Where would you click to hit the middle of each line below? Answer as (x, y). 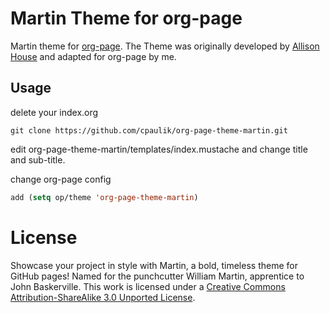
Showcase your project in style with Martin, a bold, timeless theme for (154, 265)
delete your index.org (54, 112)
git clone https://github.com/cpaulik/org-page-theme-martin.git (149, 130)
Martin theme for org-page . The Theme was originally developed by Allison (165, 46)
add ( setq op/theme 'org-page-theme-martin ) (104, 197)
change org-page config (61, 179)
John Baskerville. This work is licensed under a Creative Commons (148, 286)
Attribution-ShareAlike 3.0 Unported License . (103, 297)
